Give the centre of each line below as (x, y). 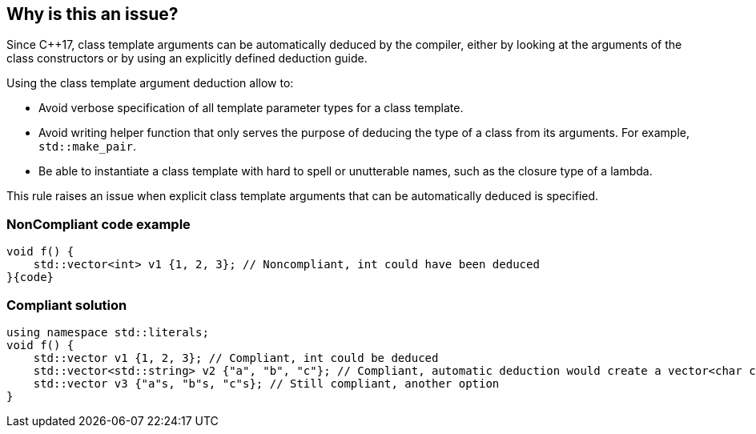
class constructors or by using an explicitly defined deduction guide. (187, 58)
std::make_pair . (88, 147)
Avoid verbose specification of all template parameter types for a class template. (251, 108)
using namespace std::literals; (108, 332)
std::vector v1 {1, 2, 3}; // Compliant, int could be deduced (236, 358)
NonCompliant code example (99, 224)
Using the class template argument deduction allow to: (150, 83)
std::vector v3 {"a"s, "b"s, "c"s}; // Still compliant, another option (266, 383)
